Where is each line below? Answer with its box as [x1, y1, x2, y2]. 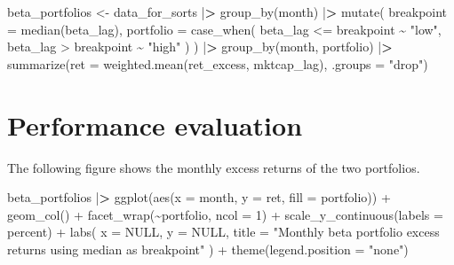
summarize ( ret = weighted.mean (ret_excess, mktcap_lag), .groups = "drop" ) [7, 54, 428, 73]
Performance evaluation [7, 106, 303, 143]
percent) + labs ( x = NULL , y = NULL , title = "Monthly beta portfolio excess [7, 222, 440, 241]
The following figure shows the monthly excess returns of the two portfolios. [7, 158, 420, 176]
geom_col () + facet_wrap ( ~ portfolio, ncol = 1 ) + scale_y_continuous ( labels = [7, 205, 443, 223]
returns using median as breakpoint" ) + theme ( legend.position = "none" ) [7, 239, 409, 258]
